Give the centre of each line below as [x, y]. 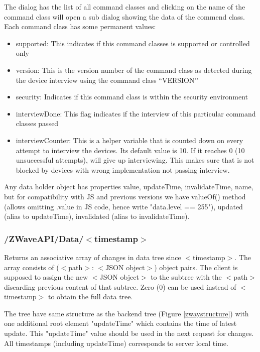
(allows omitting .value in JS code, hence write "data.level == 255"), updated [123, 206]
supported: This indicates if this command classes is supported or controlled [133, 43]
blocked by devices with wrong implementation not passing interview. [123, 169]
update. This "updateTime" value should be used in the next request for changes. [129, 333]
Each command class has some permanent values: [80, 26]
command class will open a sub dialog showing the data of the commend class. [124, 16]
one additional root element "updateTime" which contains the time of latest [120, 323]
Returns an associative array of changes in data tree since [93, 257]
